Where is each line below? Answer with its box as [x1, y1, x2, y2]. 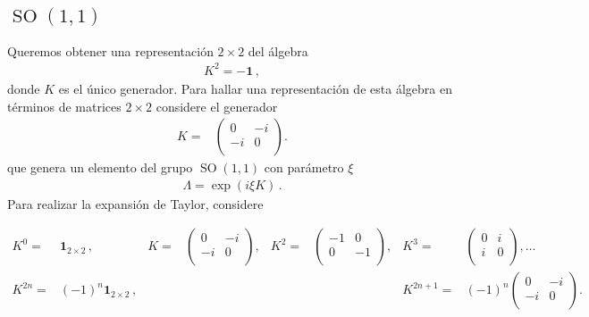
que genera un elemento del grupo [7, 158, 193, 177]
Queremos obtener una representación [7, 41, 214, 60]
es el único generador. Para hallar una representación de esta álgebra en [58, 79, 452, 97]
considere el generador [156, 96, 278, 115]
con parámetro [264, 158, 344, 177]
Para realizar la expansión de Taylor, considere [7, 194, 264, 213]
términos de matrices [7, 96, 122, 115]
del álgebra [248, 41, 308, 60]
